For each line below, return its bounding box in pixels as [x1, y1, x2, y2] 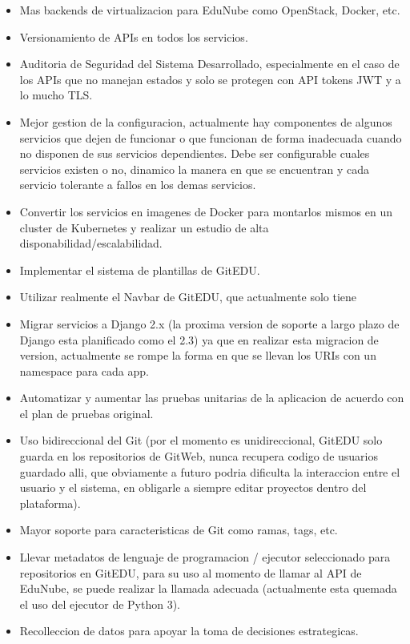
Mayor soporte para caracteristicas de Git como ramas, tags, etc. [19, 521, 338, 538]
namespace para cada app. [19, 362, 149, 379]
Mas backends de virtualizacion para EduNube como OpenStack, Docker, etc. [19, 2, 400, 18]
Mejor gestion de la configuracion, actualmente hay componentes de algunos [19, 113, 392, 130]
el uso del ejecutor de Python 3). [19, 595, 180, 612]
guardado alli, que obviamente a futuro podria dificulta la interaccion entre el [19, 463, 400, 480]
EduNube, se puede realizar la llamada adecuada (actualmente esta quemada [19, 580, 397, 597]
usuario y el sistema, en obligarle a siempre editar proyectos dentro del [19, 479, 367, 496]
